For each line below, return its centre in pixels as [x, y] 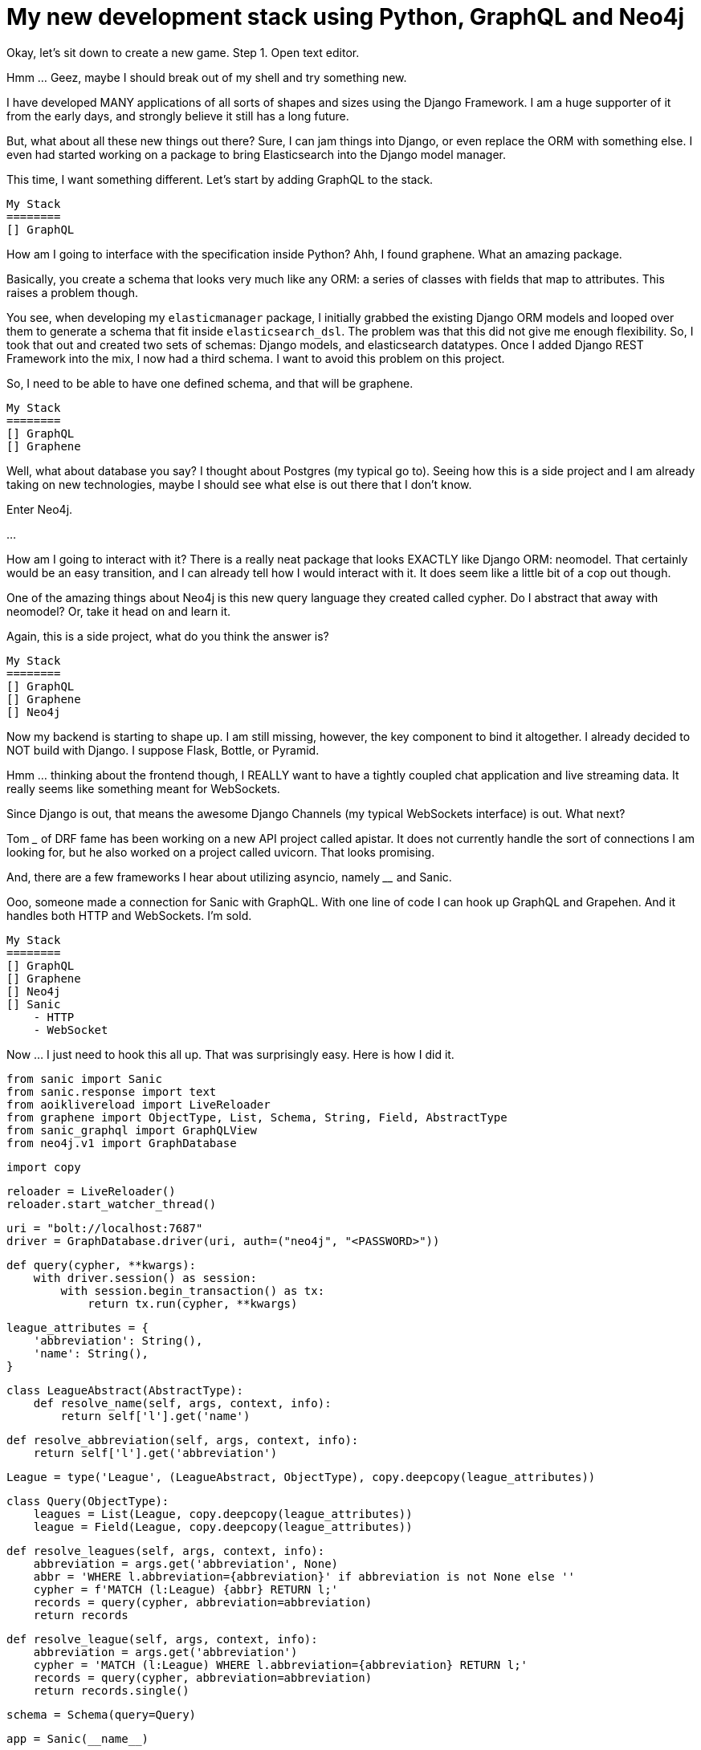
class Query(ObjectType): [88, 1501]
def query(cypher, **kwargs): [102, 1265]
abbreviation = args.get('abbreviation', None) [186, 1563]
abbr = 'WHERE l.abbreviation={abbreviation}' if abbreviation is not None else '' [304, 1576]
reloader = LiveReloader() [91, 1191]
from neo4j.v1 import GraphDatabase [122, 1143]
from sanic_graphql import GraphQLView [132, 1130]
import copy [44, 1167]
